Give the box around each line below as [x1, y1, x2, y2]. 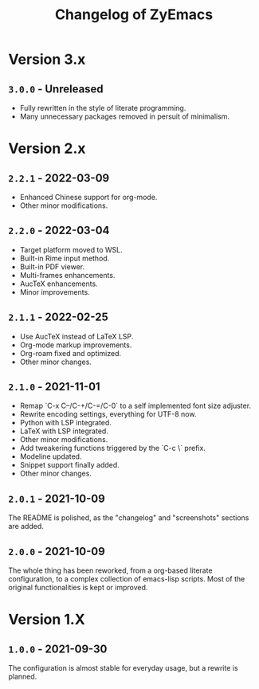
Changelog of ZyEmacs [54, 6, 214, 24]
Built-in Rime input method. [19, 253, 110, 263]
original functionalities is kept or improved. [8, 583, 148, 593]
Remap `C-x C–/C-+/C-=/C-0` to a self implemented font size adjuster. [19, 401, 252, 411]
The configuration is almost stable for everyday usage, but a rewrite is [8, 664, 238, 673]
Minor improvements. [19, 287, 90, 296]
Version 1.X [8, 611, 85, 628]
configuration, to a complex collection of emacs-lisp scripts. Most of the [8, 574, 245, 584]
